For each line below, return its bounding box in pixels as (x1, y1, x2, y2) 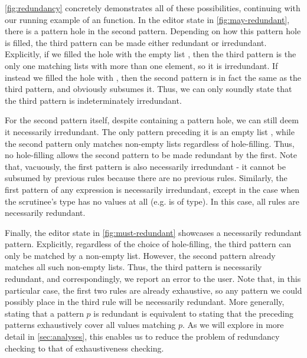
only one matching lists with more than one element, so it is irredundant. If (5, 59, 278, 71)
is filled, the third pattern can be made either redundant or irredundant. (5, 36, 267, 48)
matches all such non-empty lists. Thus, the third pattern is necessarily (5, 261, 262, 273)
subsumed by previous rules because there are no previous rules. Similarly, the (5, 172, 288, 184)
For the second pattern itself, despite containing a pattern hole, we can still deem (5, 114, 299, 126)
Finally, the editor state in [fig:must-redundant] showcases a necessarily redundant (5, 226, 302, 238)
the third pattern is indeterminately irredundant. (5, 94, 182, 106)
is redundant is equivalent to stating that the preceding (93, 307, 293, 319)
